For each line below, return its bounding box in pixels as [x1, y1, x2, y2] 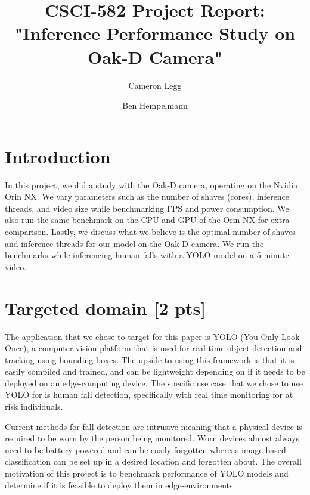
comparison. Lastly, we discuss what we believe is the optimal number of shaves [5, 225, 296, 237]
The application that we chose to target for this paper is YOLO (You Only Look [5, 330, 300, 342]
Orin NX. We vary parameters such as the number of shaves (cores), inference [5, 190, 290, 203]
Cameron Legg [128, 79, 182, 91]
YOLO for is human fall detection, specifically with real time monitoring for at [5, 388, 293, 401]
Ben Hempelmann [122, 99, 188, 112]
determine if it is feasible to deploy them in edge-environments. [5, 478, 235, 491]
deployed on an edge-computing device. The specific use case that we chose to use [5, 376, 303, 389]
